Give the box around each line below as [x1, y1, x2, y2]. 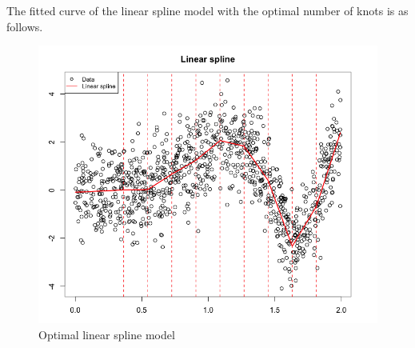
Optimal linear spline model [38, 326, 175, 342]
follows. [6, 18, 43, 34]
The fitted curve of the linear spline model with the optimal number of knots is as [6, 2, 409, 18]
